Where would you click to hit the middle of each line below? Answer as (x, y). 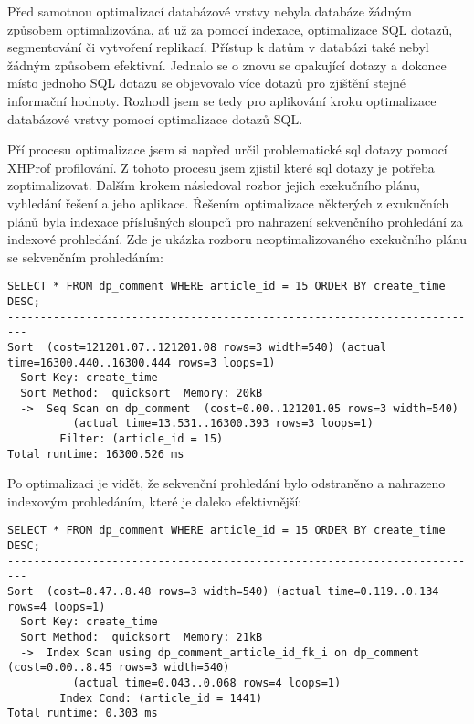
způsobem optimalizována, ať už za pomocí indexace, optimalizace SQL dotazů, (230, 29)
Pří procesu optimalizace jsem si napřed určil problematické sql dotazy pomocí (227, 149)
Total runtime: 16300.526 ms (96, 454)
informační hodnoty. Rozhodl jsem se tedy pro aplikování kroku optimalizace (222, 100)
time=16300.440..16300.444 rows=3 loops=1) (142, 362)
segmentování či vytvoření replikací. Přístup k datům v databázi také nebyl (218, 47)
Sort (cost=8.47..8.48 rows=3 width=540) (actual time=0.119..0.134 (223, 591)
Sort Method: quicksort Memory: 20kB (142, 393)
